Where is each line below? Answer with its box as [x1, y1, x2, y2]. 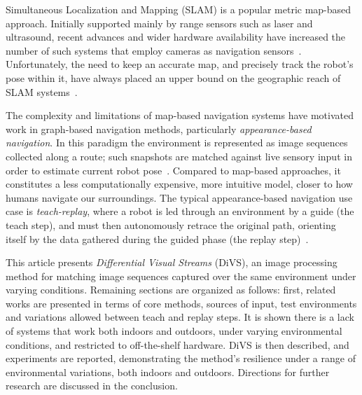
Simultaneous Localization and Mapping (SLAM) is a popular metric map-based [6, 2, 351, 16]
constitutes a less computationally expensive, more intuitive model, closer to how [6, 176, 353, 191]
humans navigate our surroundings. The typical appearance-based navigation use [6, 190, 353, 205]
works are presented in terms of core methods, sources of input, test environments [6, 296, 357, 310]
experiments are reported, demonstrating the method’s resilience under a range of [6, 351, 356, 366]
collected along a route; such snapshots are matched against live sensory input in [6, 148, 352, 163]
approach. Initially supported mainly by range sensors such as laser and [6, 15, 313, 30]
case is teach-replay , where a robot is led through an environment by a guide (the [6, 204, 354, 219]
